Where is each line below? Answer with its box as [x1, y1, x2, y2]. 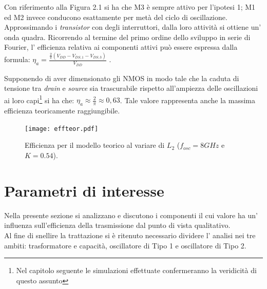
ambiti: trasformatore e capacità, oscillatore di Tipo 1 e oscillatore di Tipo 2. [4, 240, 246, 251]
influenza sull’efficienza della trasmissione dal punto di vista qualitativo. [4, 220, 231, 230]
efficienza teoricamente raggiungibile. [4, 105, 120, 116]
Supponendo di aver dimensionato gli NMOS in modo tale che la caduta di [4, 72, 239, 83]
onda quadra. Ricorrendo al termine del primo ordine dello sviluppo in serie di [4, 31, 251, 42]
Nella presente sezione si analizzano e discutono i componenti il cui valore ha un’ [4, 209, 258, 220]
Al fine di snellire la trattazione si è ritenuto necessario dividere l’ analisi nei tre [4, 229, 256, 240]
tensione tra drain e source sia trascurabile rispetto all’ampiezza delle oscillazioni [4, 83, 258, 93]
